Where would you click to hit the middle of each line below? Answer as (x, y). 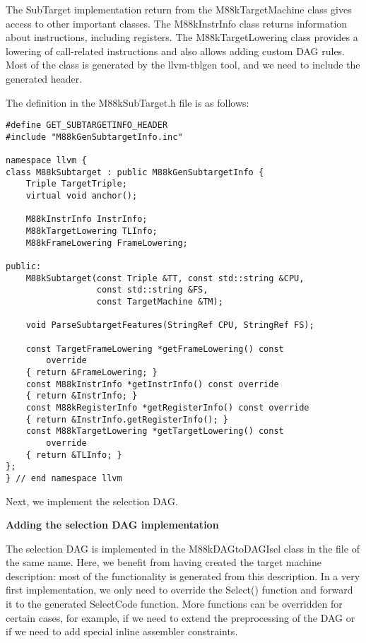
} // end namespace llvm (64, 478)
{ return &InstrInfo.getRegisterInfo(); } (127, 419)
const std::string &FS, (152, 290)
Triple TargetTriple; (76, 184)
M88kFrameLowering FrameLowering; (107, 243)
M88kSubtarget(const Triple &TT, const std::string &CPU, (165, 278)
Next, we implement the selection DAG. (92, 501)
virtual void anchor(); (82, 196)
